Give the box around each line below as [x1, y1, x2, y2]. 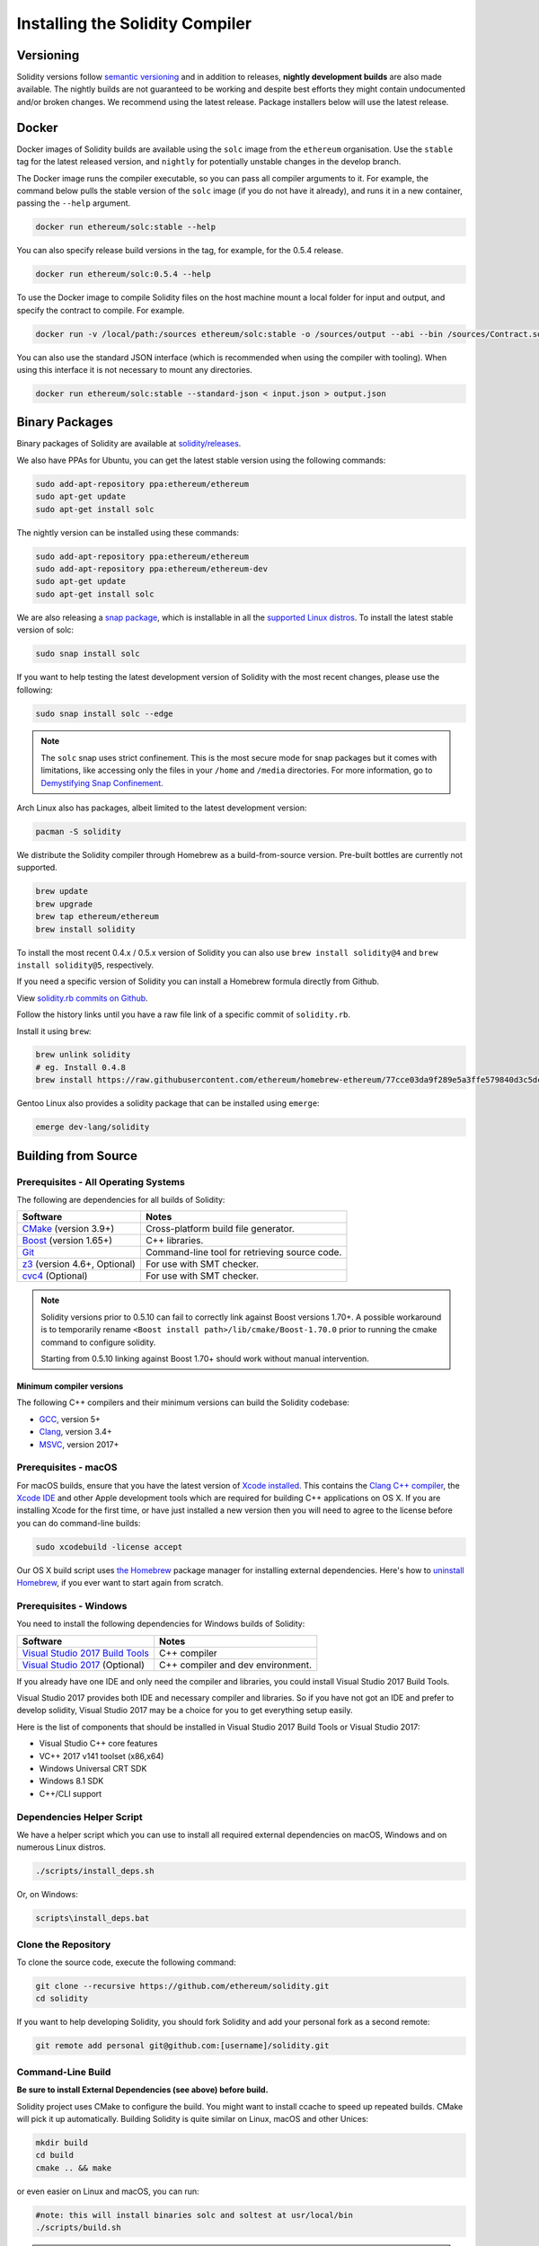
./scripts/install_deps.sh [35, 1866, 155, 1877]
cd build [35, 2150, 75, 2161]
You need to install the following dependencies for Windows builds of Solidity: [16, 1618, 305, 1630]
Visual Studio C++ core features [39, 1738, 158, 1749]
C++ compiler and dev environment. [158, 1658, 312, 1671]
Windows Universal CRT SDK [39, 1764, 147, 1774]
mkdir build [35, 2137, 89, 2147]
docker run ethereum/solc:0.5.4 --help [35, 270, 211, 279]
